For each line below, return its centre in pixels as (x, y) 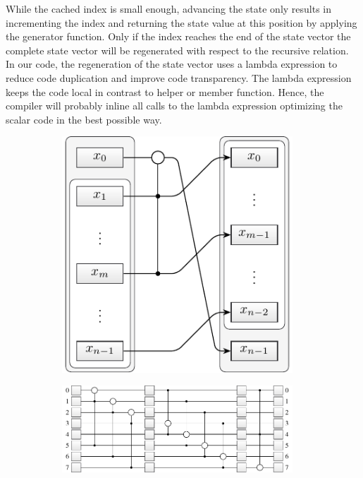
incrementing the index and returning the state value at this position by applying (181, 22)
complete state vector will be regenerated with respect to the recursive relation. (177, 50)
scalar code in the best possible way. (84, 119)
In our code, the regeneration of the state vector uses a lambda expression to (172, 64)
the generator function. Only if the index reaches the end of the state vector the (178, 36)
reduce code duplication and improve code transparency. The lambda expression (179, 77)
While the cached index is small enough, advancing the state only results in (169, 8)
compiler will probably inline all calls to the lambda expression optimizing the (174, 106)
